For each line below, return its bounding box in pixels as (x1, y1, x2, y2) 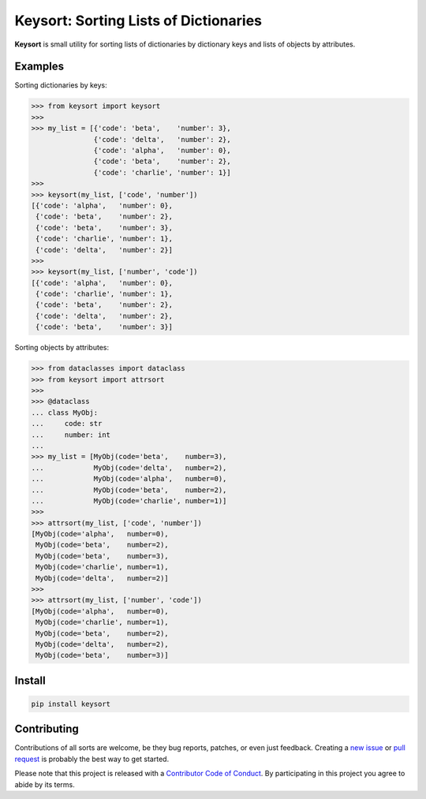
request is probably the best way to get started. (14, 754, 170, 764)
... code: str (31, 419, 103, 428)
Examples (14, 60, 65, 73)
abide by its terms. (14, 779, 75, 789)
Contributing (14, 722, 79, 736)
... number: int (31, 430, 110, 439)
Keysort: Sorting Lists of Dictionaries (14, 12, 263, 29)
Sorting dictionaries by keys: (14, 80, 108, 90)
